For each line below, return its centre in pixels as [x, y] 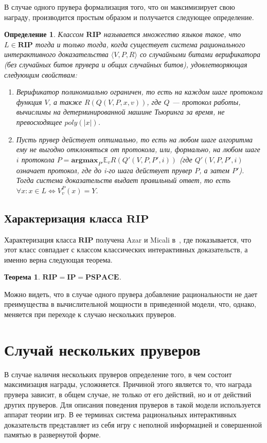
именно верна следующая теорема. [58, 259]
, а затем [214, 170]
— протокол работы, [206, 101]
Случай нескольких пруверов [102, 349]
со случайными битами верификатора [200, 54]
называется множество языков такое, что [172, 34]
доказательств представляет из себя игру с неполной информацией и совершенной [133, 424]
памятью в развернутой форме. [52, 435]
